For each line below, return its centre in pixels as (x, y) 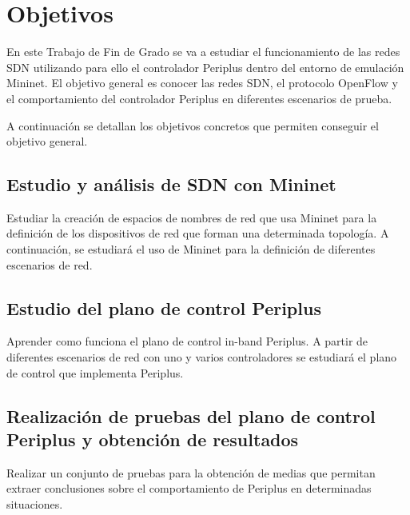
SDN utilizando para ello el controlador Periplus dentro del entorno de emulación (205, 67)
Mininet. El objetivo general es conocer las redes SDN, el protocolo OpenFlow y (202, 83)
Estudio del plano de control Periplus (164, 307)
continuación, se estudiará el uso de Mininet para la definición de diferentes (191, 249)
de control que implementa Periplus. (95, 372)
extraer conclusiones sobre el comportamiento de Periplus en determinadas (189, 488)
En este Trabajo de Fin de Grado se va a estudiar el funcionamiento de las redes (203, 52)
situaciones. (35, 504)
